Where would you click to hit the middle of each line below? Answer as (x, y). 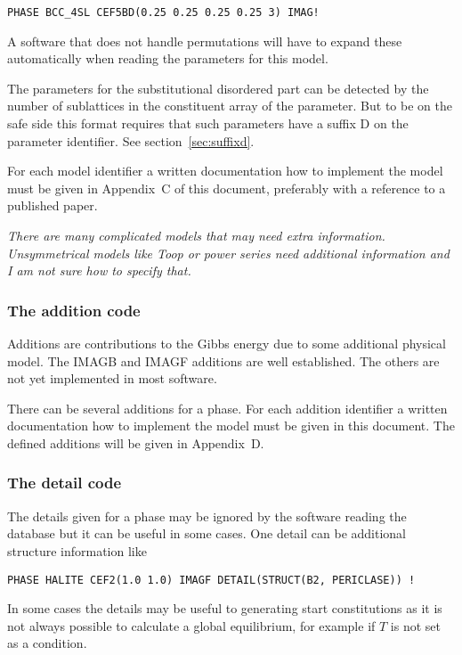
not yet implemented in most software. (112, 378)
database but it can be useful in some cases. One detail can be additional (207, 533)
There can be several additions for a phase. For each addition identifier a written (227, 408)
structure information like (77, 550)
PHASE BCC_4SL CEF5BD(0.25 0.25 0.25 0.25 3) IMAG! (163, 12)
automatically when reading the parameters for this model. (168, 58)
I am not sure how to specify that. (99, 270)
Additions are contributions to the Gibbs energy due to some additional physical (227, 343)
